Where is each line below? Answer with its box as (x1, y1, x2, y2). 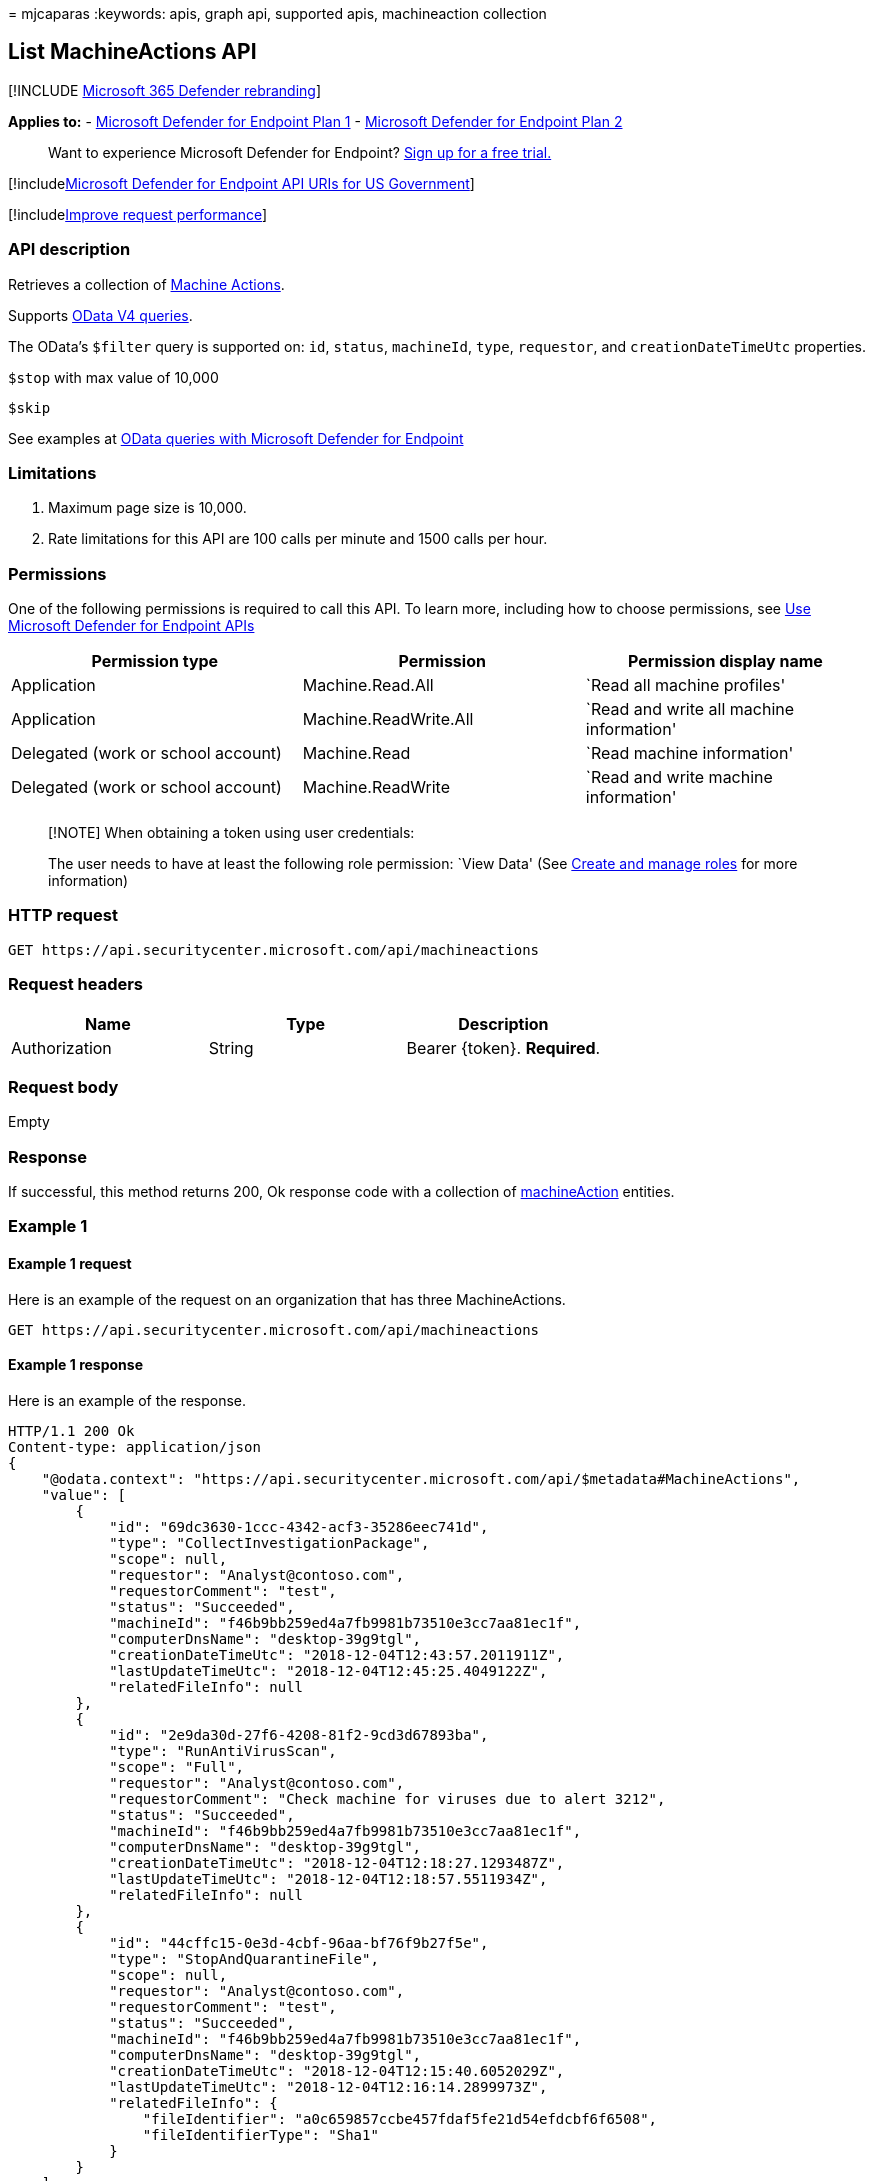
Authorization (11, 1037, 112, 1058)
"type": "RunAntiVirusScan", (109, 1742, 337, 1759)
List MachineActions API (8, 39, 257, 65)
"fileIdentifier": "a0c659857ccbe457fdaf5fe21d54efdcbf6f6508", (142, 2110, 658, 2127)
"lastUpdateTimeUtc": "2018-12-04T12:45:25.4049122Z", (109, 1662, 548, 1679)
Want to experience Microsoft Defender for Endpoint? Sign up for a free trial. (48, 143, 552, 161)
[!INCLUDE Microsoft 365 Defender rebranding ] (8, 81, 322, 99)
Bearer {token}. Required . (406, 1037, 601, 1058)
